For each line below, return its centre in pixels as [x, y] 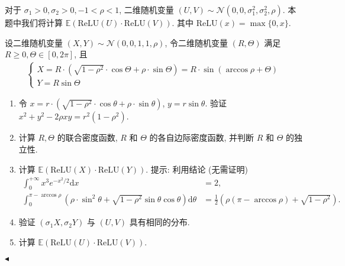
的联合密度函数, [87, 137]
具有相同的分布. [159, 222]
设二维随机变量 [34, 42]
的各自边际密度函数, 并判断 [202, 137]
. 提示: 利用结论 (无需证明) [197, 169]
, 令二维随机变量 [196, 42]
